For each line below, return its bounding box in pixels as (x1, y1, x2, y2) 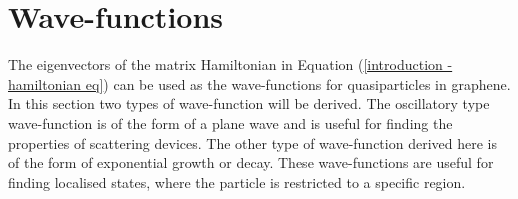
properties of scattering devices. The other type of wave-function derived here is (8, 132, 497, 153)
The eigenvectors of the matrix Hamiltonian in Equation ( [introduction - (8, 54, 453, 75)
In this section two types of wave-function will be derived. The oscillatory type (8, 93, 490, 114)
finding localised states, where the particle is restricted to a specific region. (8, 171, 466, 192)
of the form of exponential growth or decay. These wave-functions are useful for (8, 152, 494, 173)
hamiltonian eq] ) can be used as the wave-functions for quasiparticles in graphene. (8, 73, 511, 94)
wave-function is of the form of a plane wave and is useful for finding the (8, 112, 453, 133)
